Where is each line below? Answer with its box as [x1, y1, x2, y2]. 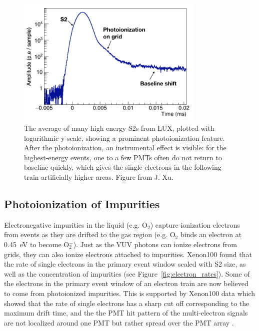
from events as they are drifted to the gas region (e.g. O [4, 229, 175, 240]
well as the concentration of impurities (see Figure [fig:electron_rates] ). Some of [4, 268, 250, 279]
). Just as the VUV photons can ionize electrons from [73, 239, 237, 249]
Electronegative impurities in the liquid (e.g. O [4, 219, 147, 230]
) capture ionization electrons [150, 219, 240, 230]
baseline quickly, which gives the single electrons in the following [24, 162, 221, 172]
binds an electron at [180, 229, 242, 240]
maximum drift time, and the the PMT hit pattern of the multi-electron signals [4, 308, 248, 318]
